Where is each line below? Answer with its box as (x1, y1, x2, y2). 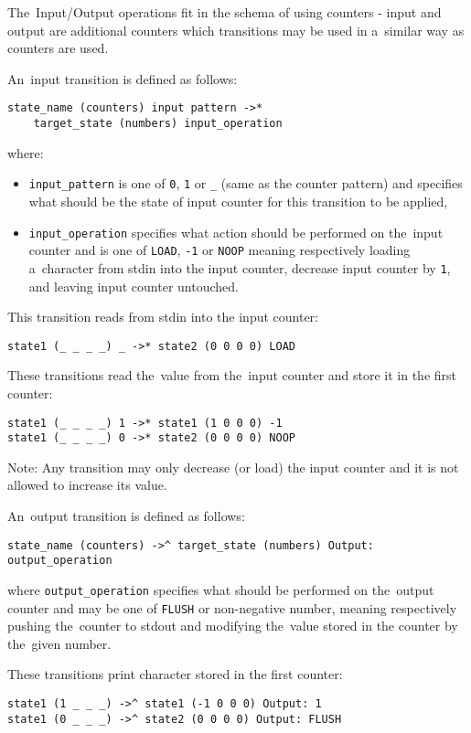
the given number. (7, 633, 112, 653)
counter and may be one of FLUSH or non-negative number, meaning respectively (7, 598, 457, 617)
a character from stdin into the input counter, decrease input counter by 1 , (28, 258, 451, 277)
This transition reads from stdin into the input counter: (7, 307, 319, 326)
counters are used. (7, 38, 109, 58)
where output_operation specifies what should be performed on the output (7, 579, 434, 599)
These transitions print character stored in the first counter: (7, 664, 343, 684)
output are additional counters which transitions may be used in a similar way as (7, 20, 465, 39)
